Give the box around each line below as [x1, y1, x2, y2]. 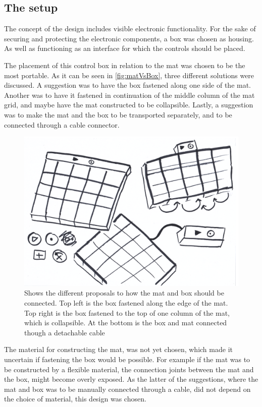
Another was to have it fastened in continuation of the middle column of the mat [4, 89, 255, 100]
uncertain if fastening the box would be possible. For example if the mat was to [4, 354, 250, 364]
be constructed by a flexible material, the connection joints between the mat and [4, 364, 254, 374]
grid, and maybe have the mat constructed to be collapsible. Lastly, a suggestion [4, 99, 253, 110]
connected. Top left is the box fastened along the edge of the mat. [24, 297, 228, 308]
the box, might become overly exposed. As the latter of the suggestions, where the [4, 374, 258, 384]
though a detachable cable [24, 327, 105, 337]
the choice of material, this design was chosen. [4, 393, 146, 404]
